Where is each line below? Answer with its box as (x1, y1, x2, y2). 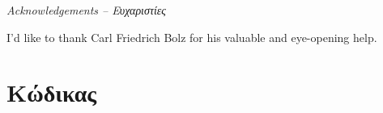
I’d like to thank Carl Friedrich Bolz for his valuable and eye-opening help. (6, 28, 377, 45)
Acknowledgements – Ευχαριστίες (6, 2, 166, 18)
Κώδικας (6, 76, 97, 109)
